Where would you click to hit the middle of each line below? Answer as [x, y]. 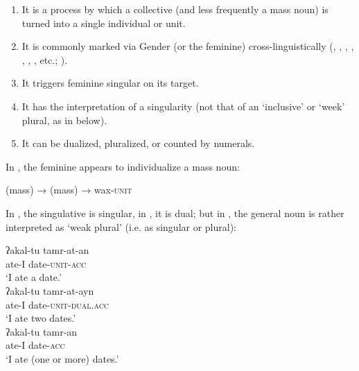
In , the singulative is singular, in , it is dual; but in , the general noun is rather [175, 213]
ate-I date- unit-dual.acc [58, 304]
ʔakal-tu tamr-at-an [47, 250]
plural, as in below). [64, 120]
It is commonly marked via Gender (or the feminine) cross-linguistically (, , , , [188, 46]
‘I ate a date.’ [34, 277]
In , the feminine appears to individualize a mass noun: [123, 166]
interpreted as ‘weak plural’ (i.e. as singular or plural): [121, 226]
